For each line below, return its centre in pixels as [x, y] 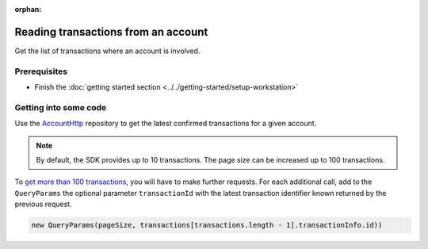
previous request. [43, 204]
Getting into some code [61, 107]
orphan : [28, 9]
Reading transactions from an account [111, 32]
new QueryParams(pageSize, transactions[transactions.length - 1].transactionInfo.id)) [207, 225]
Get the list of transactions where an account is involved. [107, 51]
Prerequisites [41, 71]
